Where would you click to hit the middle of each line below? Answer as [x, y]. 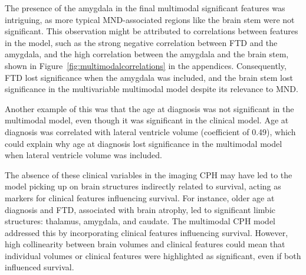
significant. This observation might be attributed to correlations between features [152, 31]
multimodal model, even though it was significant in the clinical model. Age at [147, 120]
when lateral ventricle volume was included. [83, 155]
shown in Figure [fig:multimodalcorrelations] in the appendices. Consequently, [146, 65]
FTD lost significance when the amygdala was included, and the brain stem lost [149, 77]
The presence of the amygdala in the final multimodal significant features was [145, 8]
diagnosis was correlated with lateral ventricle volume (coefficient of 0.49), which [150, 131]
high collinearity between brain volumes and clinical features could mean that [145, 244]
